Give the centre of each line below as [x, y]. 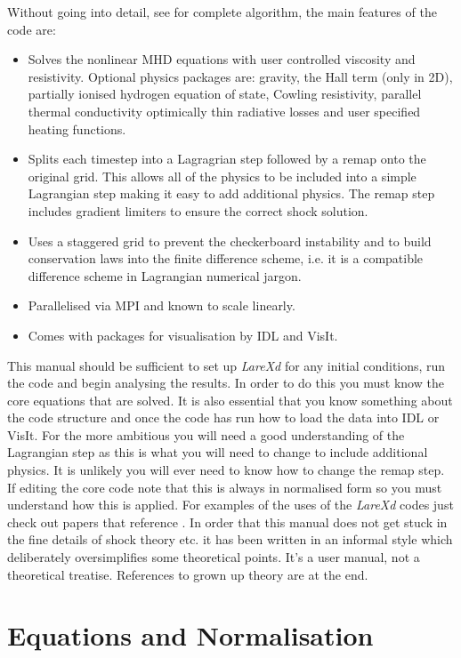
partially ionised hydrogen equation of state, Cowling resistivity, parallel [225, 94]
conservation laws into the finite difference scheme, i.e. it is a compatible [226, 258]
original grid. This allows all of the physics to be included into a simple [222, 176]
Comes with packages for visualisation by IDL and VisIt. [183, 335]
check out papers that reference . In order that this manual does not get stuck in [227, 522]
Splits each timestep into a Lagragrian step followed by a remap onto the [227, 159]
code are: [32, 29]
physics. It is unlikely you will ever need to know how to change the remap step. [226, 470]
